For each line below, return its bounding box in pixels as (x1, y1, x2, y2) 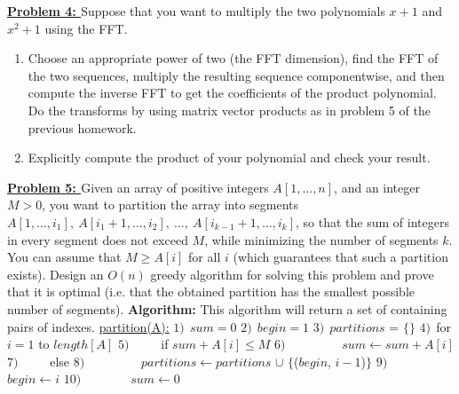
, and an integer (334, 177, 420, 196)
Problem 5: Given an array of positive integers (7, 177, 269, 196)
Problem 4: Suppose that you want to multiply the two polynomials (7, 2, 385, 20)
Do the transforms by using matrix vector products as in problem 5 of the (28, 100, 431, 119)
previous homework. (28, 118, 137, 137)
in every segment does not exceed (7, 230, 188, 248)
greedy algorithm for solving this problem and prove (150, 264, 434, 283)
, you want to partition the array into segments (42, 195, 299, 214)
